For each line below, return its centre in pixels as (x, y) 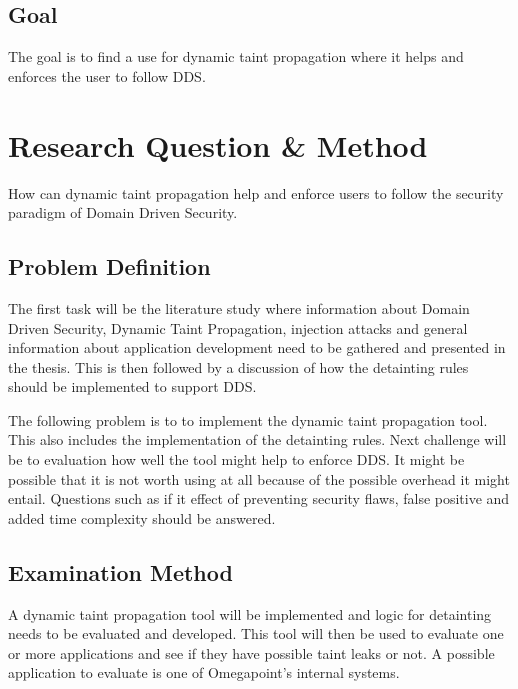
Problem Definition (109, 266)
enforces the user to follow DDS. (107, 75)
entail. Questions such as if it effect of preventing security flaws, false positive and (259, 498)
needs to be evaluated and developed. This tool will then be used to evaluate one (256, 633)
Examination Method (120, 571)
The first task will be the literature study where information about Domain (239, 307)
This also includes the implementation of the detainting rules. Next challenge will (257, 439)
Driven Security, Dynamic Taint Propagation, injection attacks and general (238, 327)
